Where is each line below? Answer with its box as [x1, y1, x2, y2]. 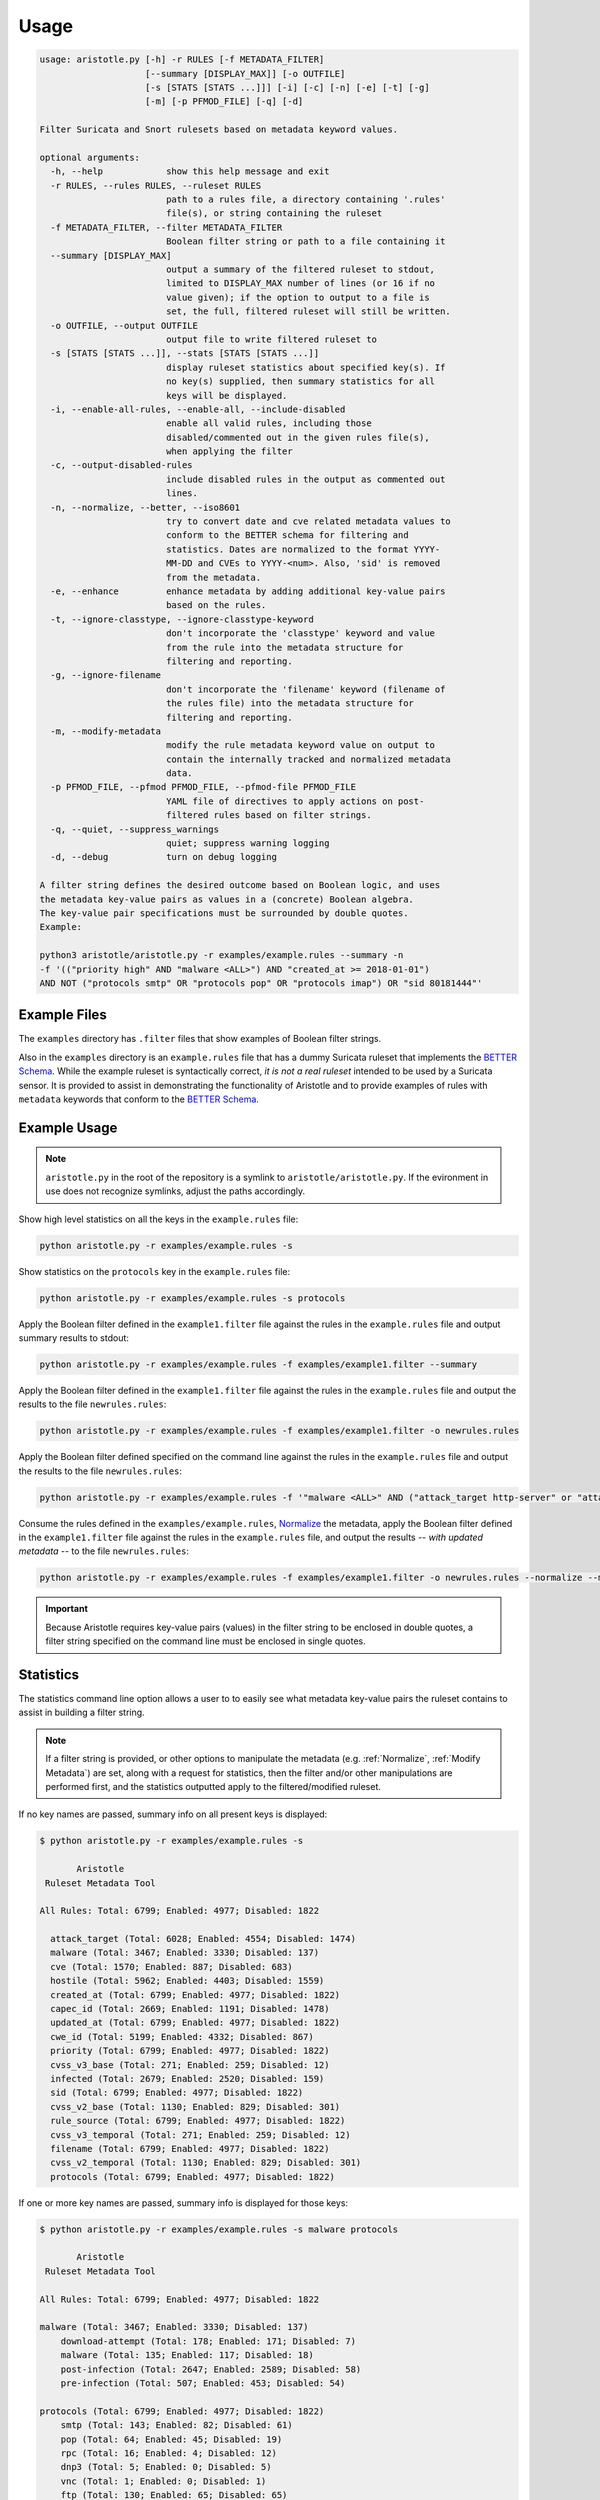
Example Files [18, 1006, 107, 1024]
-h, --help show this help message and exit [50, 166, 330, 177]
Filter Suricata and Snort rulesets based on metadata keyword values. [39, 124, 399, 135]
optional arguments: [39, 151, 140, 163]
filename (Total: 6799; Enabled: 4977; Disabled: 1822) [50, 2143, 330, 2154]
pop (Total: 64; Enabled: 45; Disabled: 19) [60, 2433, 283, 2445]
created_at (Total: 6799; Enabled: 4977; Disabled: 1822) [50, 1989, 341, 2000]
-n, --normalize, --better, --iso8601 [50, 501, 240, 513]
